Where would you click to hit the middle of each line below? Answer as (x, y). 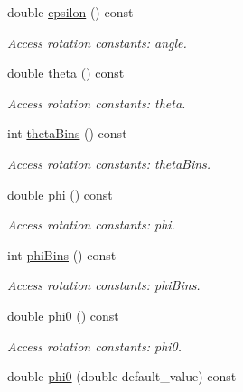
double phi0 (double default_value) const (122, 376)
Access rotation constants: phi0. (95, 345)
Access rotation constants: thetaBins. (109, 163)
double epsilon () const (70, 12)
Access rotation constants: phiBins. (104, 285)
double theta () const (66, 73)
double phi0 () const (63, 315)
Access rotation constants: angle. (97, 42)
